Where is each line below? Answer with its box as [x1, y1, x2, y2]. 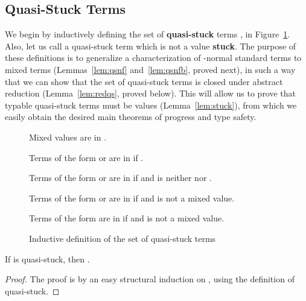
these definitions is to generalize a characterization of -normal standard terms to [5, 51, 302, 64]
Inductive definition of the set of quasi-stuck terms [29, 232, 216, 244]
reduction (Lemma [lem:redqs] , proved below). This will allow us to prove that [5, 87, 296, 100]
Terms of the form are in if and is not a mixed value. [29, 212, 225, 224]
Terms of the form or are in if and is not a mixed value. [29, 191, 235, 204]
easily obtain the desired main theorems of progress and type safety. [5, 110, 257, 123]
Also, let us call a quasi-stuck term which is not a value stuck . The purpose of [5, 39, 296, 52]
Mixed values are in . [29, 130, 107, 143]
